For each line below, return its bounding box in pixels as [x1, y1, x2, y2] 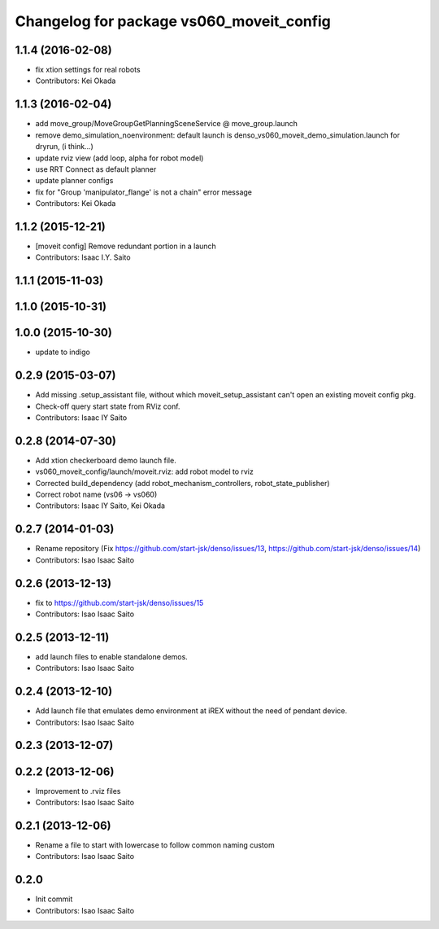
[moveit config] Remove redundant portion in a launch [35, 241, 217, 251]
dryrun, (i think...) [35, 142, 93, 151]
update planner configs [35, 176, 114, 186]
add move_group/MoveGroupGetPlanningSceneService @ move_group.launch [35, 119, 298, 129]
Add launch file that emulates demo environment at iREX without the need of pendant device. [35, 706, 347, 716]
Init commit [35, 894, 73, 904]
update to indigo [35, 347, 91, 357]
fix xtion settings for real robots [35, 65, 141, 75]
